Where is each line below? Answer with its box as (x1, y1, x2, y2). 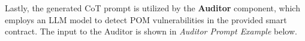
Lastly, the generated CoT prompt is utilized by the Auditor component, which (5, 2, 300, 14)
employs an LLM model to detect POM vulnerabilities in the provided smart (5, 13, 287, 26)
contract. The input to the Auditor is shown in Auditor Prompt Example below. (5, 25, 297, 37)
